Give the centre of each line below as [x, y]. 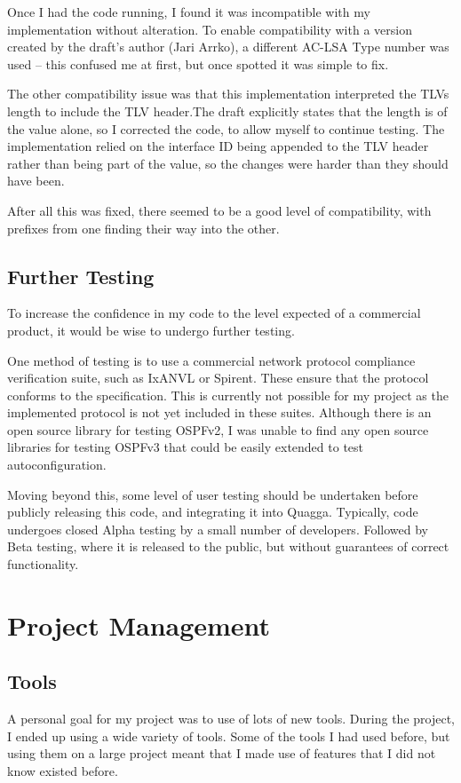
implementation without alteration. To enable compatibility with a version [210, 29]
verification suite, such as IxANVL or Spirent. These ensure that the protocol [218, 378]
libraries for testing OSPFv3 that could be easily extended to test [186, 447]
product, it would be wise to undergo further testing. [151, 330]
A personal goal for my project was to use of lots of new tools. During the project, [231, 719]
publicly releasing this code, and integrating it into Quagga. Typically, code [213, 512]
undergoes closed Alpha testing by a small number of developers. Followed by [218, 529]
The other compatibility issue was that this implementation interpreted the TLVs [228, 94]
